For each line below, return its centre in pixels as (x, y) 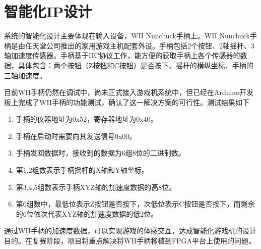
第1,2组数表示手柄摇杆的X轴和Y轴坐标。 (82, 170)
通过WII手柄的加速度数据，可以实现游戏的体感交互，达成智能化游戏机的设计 (130, 231)
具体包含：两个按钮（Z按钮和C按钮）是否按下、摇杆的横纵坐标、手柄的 (136, 65)
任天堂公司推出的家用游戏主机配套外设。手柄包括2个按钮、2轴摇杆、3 (140, 45)
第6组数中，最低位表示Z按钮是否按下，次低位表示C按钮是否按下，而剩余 (135, 204)
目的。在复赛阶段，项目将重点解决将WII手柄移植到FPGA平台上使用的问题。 (130, 241)
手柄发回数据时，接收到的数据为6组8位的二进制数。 (101, 153)
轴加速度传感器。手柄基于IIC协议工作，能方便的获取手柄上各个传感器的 (122, 55)
